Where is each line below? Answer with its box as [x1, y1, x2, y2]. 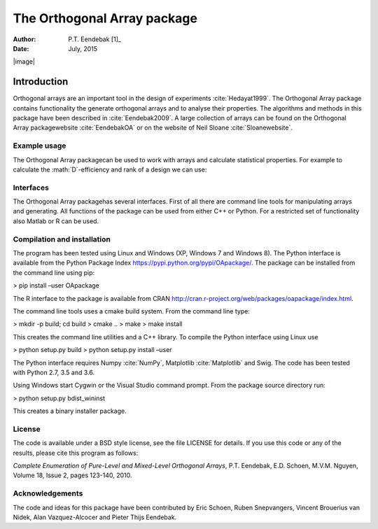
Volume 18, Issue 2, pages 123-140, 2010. [13, 471, 132, 479]
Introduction [13, 76, 69, 87]
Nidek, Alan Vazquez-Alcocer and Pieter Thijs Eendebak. [13, 513, 177, 521]
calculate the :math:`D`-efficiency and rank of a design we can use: [13, 165, 207, 174]
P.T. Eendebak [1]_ [68, 35, 122, 43]
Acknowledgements [13, 488, 83, 498]
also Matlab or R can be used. [13, 217, 99, 225]
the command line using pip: [13, 268, 95, 276]
